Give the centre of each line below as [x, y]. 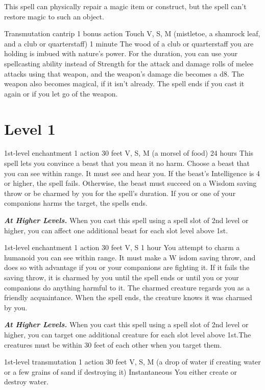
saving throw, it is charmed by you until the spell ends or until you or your [122, 277]
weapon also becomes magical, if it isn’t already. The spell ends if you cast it [124, 83]
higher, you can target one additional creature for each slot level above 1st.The [128, 334]
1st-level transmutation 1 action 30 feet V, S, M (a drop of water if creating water [132, 362]
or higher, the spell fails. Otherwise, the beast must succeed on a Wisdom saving [130, 183]
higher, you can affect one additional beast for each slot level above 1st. [116, 230]
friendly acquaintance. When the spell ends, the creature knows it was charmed [128, 297]
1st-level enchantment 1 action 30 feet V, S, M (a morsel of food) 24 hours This [129, 153]
